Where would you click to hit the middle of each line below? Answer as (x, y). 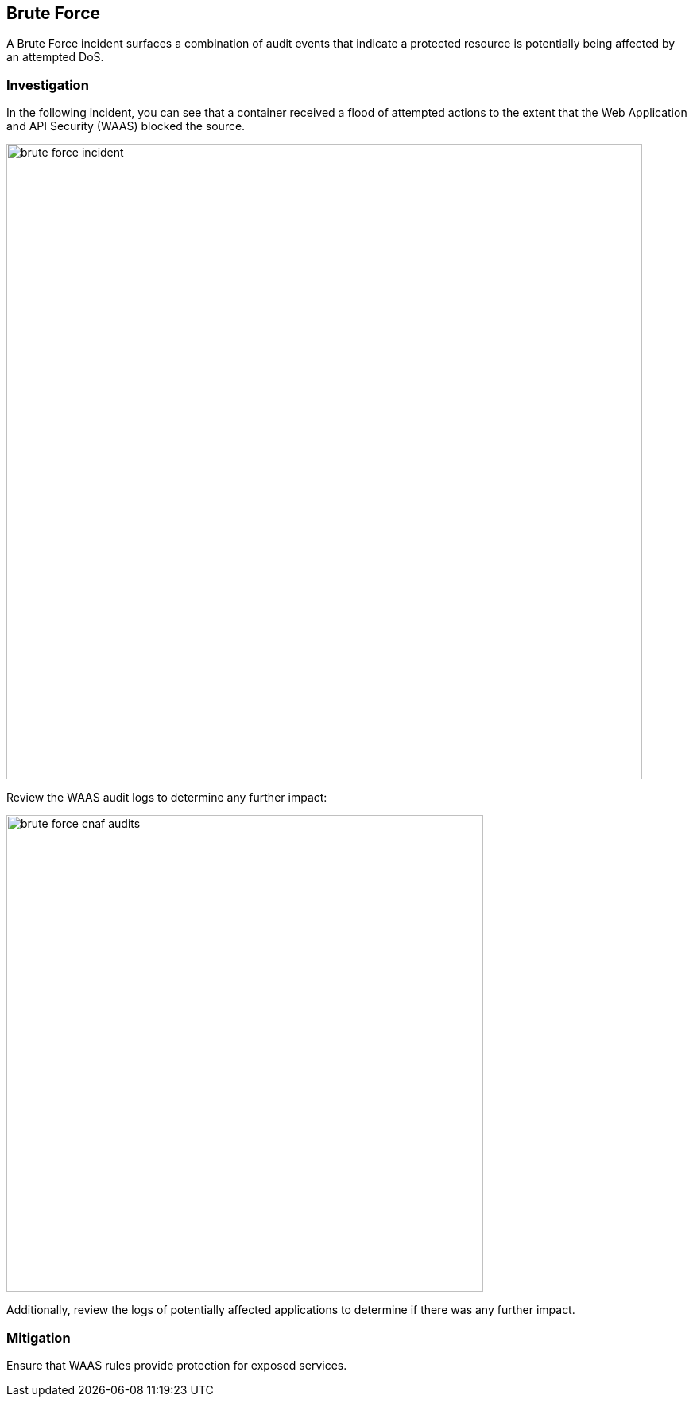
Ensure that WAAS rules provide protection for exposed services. (177, 1365)
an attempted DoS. (55, 57)
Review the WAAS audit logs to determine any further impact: (167, 798)
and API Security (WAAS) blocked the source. (126, 126)
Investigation (48, 85)
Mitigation (39, 1337)
